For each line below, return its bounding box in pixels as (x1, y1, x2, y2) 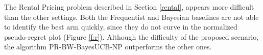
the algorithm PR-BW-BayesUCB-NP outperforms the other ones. (4, 41, 212, 52)
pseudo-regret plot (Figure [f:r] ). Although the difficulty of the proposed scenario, (4, 31, 259, 42)
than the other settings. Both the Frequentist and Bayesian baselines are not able (4, 11, 259, 22)
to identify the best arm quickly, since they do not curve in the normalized (4, 21, 237, 32)
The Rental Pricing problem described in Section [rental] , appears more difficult (4, 2, 254, 12)
